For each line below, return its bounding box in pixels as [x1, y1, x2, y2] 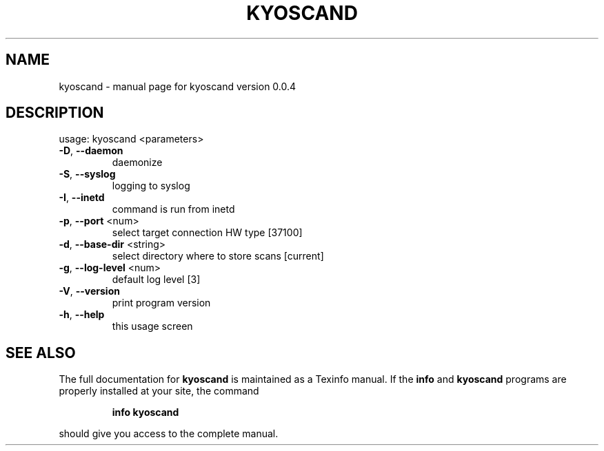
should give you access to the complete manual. [59, 428, 279, 440]
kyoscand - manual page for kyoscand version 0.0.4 [59, 80, 296, 92]
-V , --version [59, 285, 120, 297]
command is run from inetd [112, 203, 235, 216]
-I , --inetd [59, 191, 105, 204]
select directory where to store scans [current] [112, 250, 324, 262]
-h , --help [59, 308, 105, 321]
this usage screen [112, 320, 193, 333]
